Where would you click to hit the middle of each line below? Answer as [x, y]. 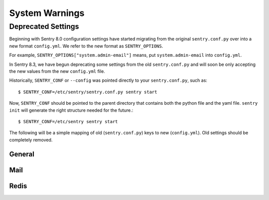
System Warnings [47, 13]
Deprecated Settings [44, 26]
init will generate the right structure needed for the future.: [71, 110]
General [22, 154]
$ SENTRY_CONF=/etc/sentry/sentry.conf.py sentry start [88, 92]
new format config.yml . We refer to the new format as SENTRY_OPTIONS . [86, 46]
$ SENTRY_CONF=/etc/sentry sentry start [68, 121]
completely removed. [31, 140]
